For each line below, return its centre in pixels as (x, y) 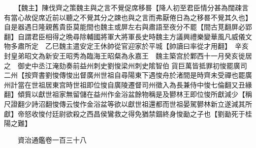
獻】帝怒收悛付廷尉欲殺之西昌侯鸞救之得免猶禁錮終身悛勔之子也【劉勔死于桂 (128, 113)
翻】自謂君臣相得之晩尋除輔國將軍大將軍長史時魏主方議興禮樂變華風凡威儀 (125, 36)
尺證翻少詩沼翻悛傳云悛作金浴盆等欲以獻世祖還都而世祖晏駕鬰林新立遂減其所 (128, 104)
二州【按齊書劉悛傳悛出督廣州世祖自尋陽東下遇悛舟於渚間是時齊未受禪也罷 (125, 75)
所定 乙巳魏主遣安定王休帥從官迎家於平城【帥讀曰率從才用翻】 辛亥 (136, 46)
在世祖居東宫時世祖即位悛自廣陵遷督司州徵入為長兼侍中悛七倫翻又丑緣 (138, 84)
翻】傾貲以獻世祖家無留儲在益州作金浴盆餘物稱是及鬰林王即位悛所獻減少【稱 (128, 94)
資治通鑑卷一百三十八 (52, 139)
